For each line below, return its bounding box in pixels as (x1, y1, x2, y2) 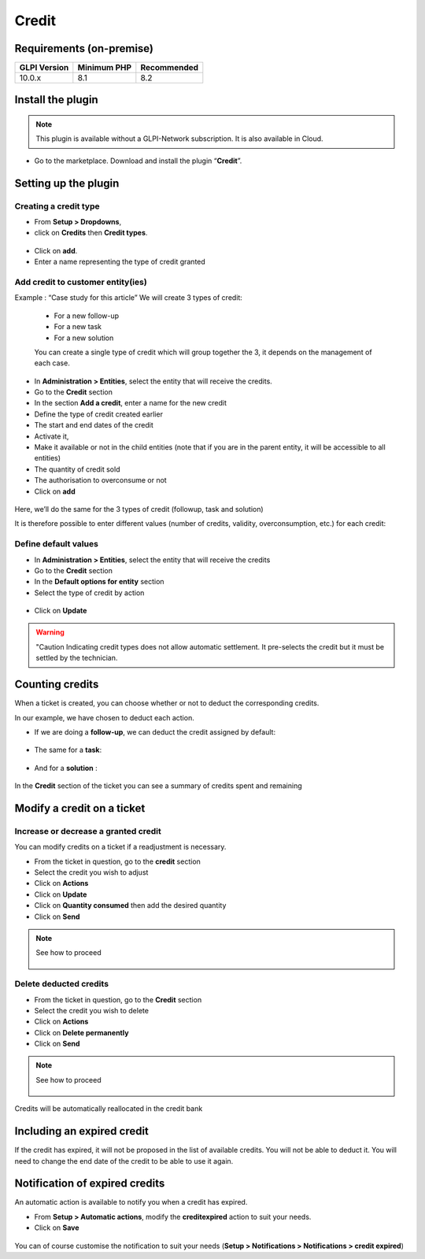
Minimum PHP (77, 62, 132, 73)
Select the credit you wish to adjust (34, 868, 149, 877)
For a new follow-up (54, 311, 120, 320)
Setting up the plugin (14, 176, 120, 190)
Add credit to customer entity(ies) (14, 276, 147, 287)
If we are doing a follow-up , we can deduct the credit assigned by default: (34, 727, 275, 736)
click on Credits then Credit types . (34, 228, 148, 238)
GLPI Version (19, 62, 69, 73)
